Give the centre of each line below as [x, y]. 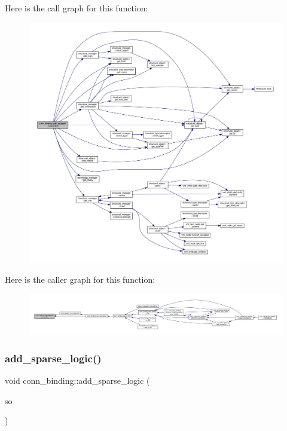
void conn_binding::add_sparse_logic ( [77, 380]
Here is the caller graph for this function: [80, 279]
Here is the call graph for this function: [77, 8]
